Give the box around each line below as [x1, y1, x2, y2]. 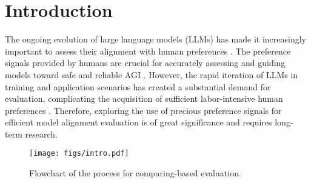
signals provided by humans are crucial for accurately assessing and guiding [5, 56, 286, 69]
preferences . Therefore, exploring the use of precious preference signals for [5, 104, 282, 116]
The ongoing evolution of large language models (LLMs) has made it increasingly [5, 33, 306, 45]
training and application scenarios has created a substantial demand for [5, 80, 271, 93]
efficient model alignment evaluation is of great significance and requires [5, 116, 272, 128]
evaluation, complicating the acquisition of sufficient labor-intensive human [5, 92, 283, 105]
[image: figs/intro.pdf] [29, 149, 129, 158]
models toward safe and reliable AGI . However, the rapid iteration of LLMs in [5, 68, 298, 81]
